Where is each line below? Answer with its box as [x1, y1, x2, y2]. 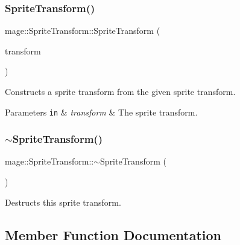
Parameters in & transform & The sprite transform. [5, 105, 198, 118]
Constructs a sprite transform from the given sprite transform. [5, 85, 236, 97]
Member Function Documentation [5, 225, 222, 244]
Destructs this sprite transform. [5, 195, 121, 208]
